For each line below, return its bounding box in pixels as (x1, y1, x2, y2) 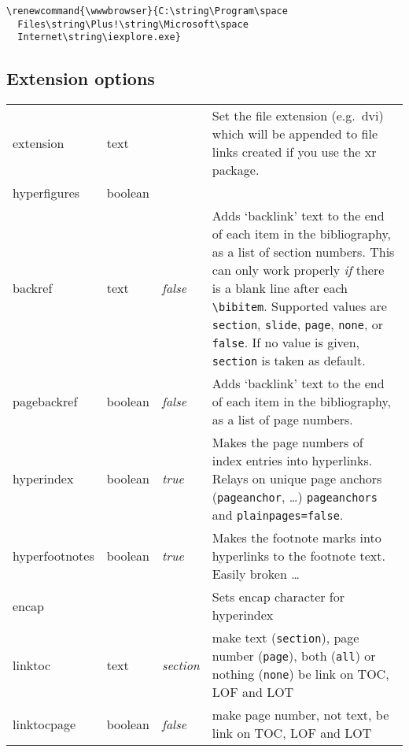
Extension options (6, 66, 155, 91)
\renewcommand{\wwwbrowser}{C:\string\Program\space (6, 6, 288, 17)
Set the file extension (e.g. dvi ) (212, 106, 384, 125)
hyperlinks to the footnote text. (212, 546, 385, 565)
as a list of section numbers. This (212, 243, 395, 261)
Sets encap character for (212, 587, 345, 606)
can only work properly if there (212, 261, 385, 280)
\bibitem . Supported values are (212, 297, 387, 316)
